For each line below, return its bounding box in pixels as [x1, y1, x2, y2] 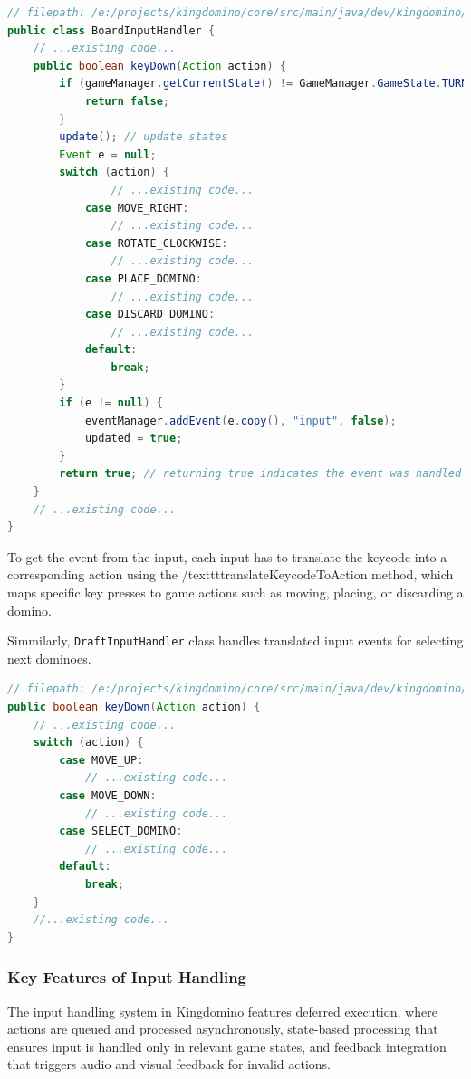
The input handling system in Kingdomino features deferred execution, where [7, 1001, 437, 1020]
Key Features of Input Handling [7, 966, 246, 988]
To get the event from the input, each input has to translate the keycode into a [7, 547, 447, 566]
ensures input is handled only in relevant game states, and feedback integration [7, 1036, 447, 1055]
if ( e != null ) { [59, 396, 163, 410]
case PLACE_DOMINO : [84, 272, 202, 285]
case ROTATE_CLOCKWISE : [84, 236, 228, 250]
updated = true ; [84, 432, 183, 445]
